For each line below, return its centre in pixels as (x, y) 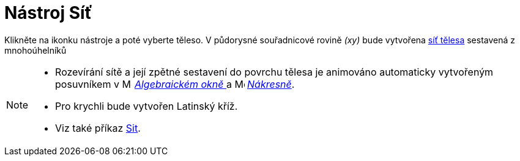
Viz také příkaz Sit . (98, 128)
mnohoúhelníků (35, 50)
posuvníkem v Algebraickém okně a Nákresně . (175, 84)
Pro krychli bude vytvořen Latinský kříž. (147, 106)
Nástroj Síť (48, 13)
